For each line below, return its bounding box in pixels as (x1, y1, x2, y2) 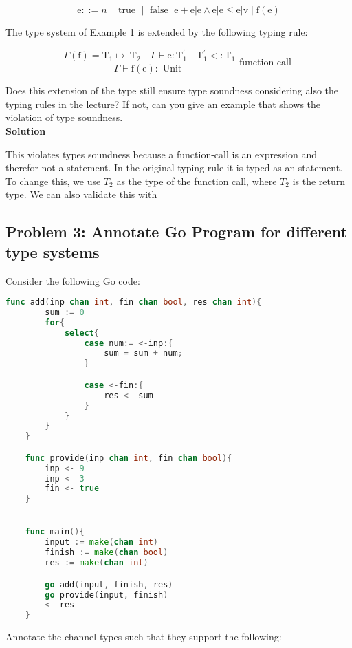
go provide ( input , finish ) (45, 590, 168, 600)
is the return (292, 173, 346, 188)
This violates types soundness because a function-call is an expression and (5, 147, 318, 161)
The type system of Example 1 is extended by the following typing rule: (5, 25, 308, 39)
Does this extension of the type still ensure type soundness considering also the (5, 83, 339, 98)
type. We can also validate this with (5, 187, 157, 202)
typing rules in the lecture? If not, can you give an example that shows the (5, 96, 321, 111)
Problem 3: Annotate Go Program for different (5, 221, 347, 242)
